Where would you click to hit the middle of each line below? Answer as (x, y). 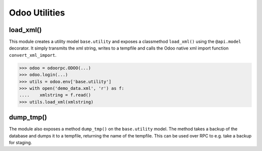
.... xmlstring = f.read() (55, 95)
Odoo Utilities (37, 13)
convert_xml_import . (33, 55)
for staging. (21, 143)
